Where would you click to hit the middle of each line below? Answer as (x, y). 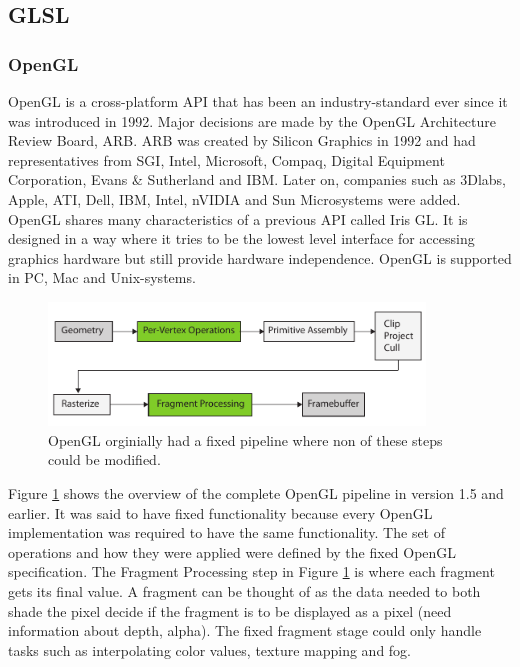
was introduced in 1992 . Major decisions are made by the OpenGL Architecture (252, 120)
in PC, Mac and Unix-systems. (102, 277)
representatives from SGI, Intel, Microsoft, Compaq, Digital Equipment (226, 159)
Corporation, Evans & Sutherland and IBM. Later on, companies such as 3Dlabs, (257, 179)
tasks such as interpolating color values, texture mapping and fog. (210, 649)
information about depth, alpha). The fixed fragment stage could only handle (245, 630)
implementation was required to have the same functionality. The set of (227, 532)
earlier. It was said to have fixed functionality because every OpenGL (220, 512)
